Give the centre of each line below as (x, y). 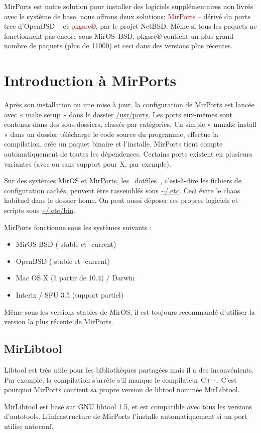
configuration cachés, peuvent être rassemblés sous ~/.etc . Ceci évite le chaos (122, 190)
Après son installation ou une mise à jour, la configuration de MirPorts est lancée (129, 104)
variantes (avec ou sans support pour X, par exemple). (88, 163)
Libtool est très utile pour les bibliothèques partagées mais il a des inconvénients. (129, 369)
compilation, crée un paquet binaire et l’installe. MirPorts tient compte (113, 144)
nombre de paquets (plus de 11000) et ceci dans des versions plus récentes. (118, 46)
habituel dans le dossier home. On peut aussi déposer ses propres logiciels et (121, 200)
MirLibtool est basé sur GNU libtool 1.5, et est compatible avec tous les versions (128, 406)
